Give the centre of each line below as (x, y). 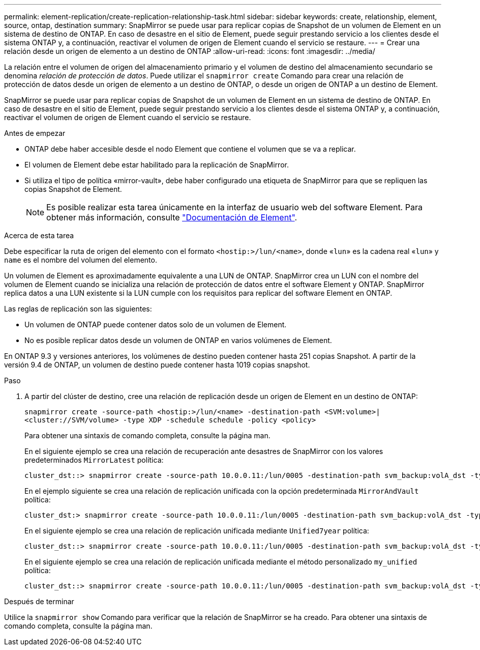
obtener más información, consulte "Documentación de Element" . (172, 217)
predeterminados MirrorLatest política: (94, 460)
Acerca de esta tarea (39, 235)
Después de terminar (39, 601)
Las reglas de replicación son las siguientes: (78, 309)
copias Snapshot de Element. (73, 189)
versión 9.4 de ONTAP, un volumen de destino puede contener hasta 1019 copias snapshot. (157, 365)
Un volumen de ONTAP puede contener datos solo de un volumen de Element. (156, 324)
